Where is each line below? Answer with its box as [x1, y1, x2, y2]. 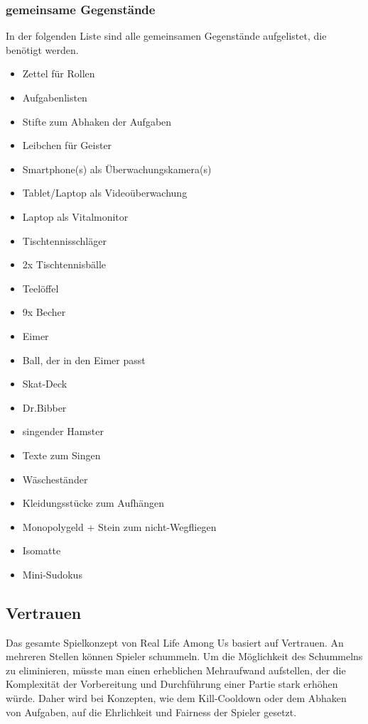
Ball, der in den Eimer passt [22, 352, 146, 367]
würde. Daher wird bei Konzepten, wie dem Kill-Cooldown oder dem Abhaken [6, 691, 347, 706]
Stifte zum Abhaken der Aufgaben [22, 114, 172, 128]
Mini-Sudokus [22, 566, 82, 581]
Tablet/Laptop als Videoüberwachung [22, 185, 188, 200]
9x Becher [22, 305, 66, 319]
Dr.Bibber [22, 400, 67, 415]
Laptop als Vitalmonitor [22, 209, 129, 224]
